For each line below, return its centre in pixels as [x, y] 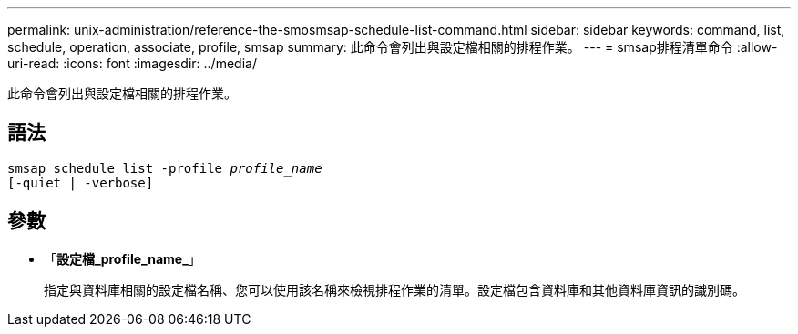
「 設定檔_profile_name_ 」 [123, 258]
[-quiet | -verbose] [81, 182]
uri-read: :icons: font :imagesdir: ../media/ [132, 63]
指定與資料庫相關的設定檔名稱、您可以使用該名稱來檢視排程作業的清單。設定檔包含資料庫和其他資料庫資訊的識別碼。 [394, 289]
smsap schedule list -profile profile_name [165, 168]
